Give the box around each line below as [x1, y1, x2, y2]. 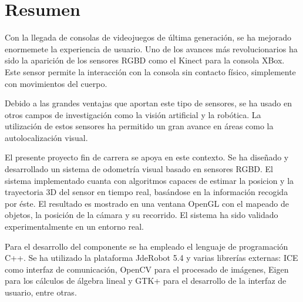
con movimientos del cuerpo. [5, 77, 107, 89]
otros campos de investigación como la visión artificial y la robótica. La [5, 108, 261, 120]
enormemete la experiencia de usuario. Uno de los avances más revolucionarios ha [5, 42, 298, 55]
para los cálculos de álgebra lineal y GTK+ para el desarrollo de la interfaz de [5, 274, 287, 287]
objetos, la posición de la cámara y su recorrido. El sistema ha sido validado [5, 209, 278, 221]
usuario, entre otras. [5, 286, 77, 298]
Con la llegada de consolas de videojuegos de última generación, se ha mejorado [5, 31, 292, 43]
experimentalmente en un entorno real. [5, 220, 144, 233]
